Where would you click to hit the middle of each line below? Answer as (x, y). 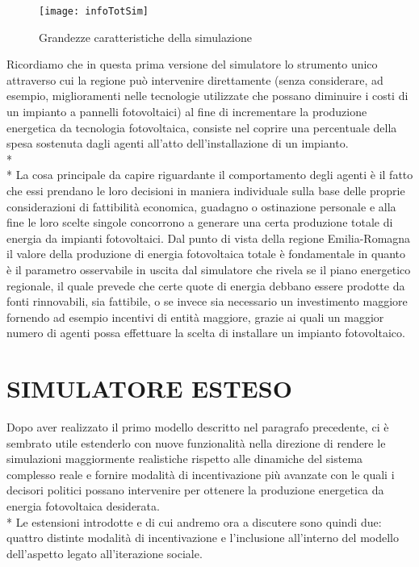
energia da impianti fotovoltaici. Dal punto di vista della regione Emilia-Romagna (209, 238)
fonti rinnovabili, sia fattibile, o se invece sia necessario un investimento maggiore (207, 301)
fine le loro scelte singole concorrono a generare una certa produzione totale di (200, 222)
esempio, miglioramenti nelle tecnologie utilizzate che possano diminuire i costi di (207, 96)
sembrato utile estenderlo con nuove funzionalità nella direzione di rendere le (196, 442)
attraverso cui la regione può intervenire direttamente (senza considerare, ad (195, 79)
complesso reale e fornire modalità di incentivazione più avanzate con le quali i (201, 474)
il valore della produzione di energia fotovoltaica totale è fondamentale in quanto (206, 254)
